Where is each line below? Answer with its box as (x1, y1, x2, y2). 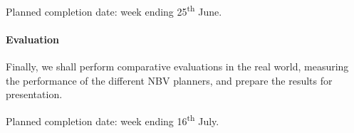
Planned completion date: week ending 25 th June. (6, 2, 222, 18)
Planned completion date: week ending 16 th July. (6, 111, 219, 128)
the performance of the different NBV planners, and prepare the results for (6, 73, 333, 87)
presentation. (6, 87, 63, 102)
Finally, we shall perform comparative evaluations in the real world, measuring (6, 59, 349, 74)
